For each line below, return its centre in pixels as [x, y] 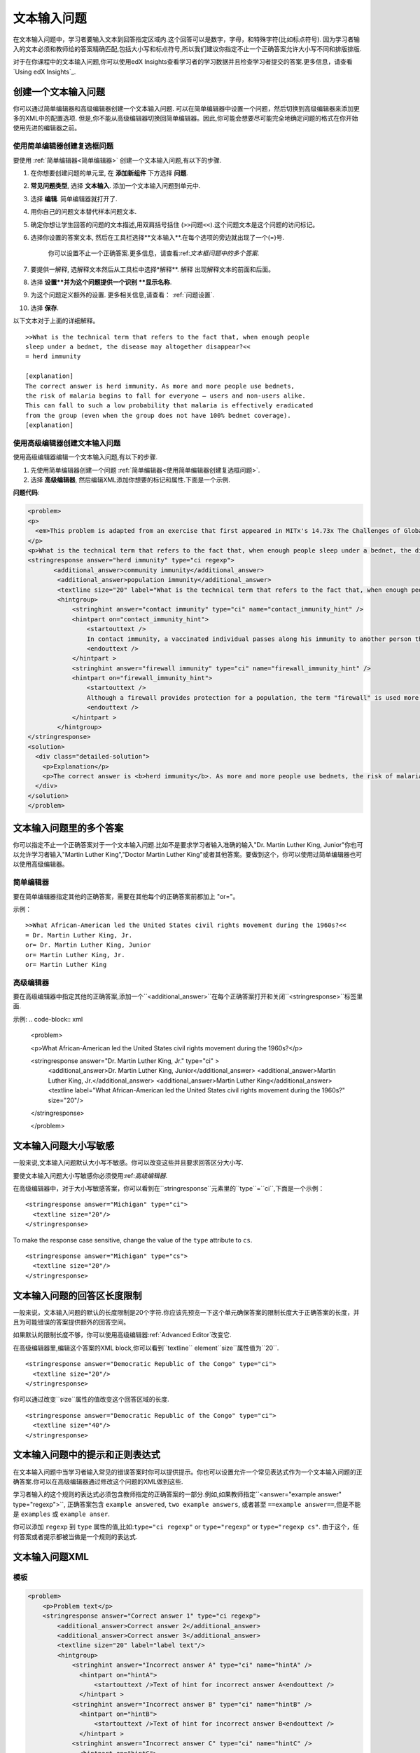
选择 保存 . [44, 308]
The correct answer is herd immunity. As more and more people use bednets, [160, 386]
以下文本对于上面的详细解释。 [56, 321]
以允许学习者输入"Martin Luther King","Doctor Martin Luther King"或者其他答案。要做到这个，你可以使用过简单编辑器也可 [188, 855]
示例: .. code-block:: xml [48, 1019]
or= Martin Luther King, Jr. [75, 955]
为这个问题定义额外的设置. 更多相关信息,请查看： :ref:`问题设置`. [122, 295]
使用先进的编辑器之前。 [47, 128]
